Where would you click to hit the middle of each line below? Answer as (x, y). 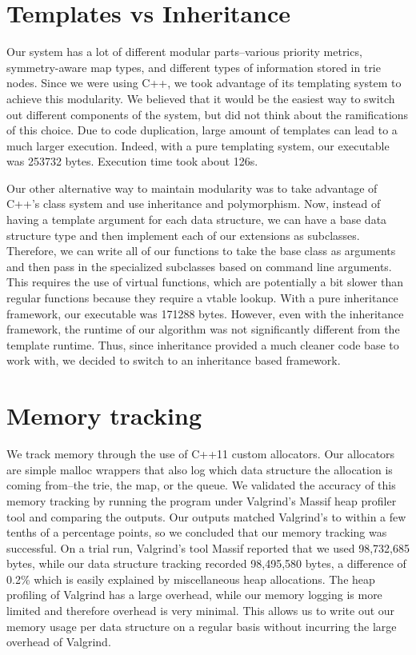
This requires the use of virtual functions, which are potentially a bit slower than (205, 282)
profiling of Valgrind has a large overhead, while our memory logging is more (194, 595)
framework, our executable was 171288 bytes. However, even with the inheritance (205, 313)
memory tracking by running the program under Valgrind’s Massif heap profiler (202, 500)
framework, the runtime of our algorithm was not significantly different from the (203, 329)
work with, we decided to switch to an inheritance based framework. (174, 360)
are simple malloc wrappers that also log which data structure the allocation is (200, 469)
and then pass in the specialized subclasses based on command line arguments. (199, 266)
